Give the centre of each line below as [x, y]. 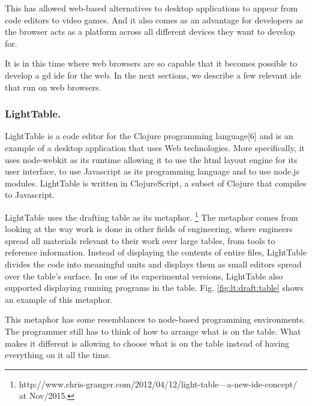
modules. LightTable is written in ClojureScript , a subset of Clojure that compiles [156, 183]
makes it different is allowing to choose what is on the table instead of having [147, 343]
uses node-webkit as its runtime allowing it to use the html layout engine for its [151, 159]
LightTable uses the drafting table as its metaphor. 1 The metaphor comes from [151, 216]
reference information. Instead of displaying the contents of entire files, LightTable [156, 252]
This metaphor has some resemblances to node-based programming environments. [155, 319]
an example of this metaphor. [59, 299]
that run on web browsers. [53, 87]
